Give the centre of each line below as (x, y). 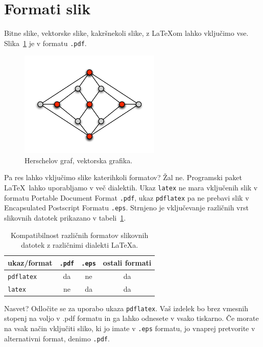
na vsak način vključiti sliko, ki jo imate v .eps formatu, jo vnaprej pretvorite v (130, 328)
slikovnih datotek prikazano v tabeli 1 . (65, 217)
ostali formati (127, 262)
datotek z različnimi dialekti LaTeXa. (80, 245)
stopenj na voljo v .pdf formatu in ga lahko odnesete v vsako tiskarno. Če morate (131, 318)
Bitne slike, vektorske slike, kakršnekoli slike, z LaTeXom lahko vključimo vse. (126, 33)
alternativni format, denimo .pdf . (57, 338)
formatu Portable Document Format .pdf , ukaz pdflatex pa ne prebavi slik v (127, 197)
